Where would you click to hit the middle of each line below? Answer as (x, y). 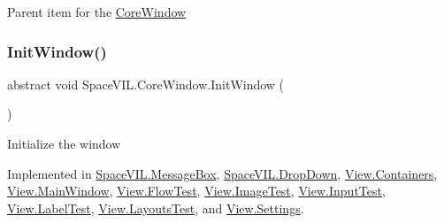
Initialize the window (64, 143)
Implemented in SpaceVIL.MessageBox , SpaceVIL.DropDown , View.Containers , (222, 173)
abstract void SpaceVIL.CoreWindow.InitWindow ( (146, 84)
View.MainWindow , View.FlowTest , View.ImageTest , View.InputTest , (196, 191)
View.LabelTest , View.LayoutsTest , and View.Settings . (156, 208)
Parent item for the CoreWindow (97, 12)
